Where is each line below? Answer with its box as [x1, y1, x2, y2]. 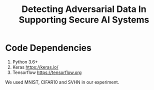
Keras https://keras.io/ [12, 64, 58, 70]
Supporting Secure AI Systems [18, 14, 149, 25]
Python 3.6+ [12, 58, 38, 64]
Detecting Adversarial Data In [21, 3, 146, 15]
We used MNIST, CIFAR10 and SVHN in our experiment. [5, 79, 119, 85]
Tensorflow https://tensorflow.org [12, 69, 82, 75]
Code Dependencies [5, 42, 91, 53]
